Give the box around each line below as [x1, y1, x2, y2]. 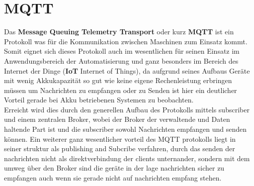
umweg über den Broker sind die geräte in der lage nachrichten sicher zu [4, 163, 225, 173]
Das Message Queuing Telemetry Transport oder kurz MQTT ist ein [4, 26, 234, 37]
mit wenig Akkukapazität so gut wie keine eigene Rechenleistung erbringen [4, 75, 232, 86]
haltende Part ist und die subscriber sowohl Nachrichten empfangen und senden [4, 124, 247, 134]
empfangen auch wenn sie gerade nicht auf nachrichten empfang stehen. [4, 173, 222, 183]
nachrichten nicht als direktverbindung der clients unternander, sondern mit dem [4, 153, 250, 163]
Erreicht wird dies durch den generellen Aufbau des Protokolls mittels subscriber [4, 104, 250, 114]
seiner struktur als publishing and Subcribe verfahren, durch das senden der [4, 143, 235, 154]
